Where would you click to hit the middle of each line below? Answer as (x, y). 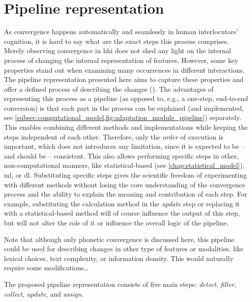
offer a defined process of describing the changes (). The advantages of (109, 89)
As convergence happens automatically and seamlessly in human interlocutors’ (121, 31)
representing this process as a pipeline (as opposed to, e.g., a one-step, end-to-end (126, 98)
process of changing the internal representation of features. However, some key (121, 60)
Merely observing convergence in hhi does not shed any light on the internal (118, 50)
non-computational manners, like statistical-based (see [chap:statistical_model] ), (124, 165)
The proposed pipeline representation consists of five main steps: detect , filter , (120, 284)
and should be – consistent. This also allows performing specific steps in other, (121, 155)
